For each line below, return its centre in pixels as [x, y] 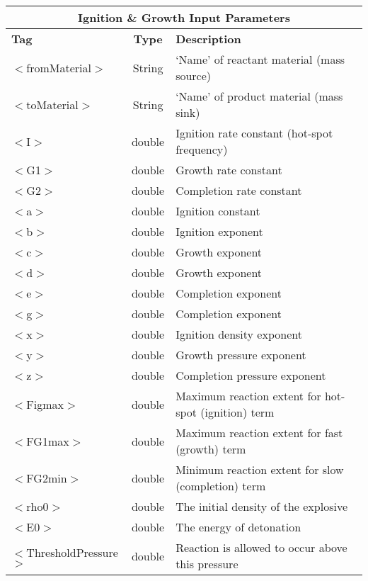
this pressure [207, 564]
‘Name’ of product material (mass [259, 96]
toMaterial [52, 104]
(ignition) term [237, 412]
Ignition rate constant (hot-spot [254, 133]
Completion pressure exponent [251, 375]
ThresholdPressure [72, 552]
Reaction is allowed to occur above [261, 547]
